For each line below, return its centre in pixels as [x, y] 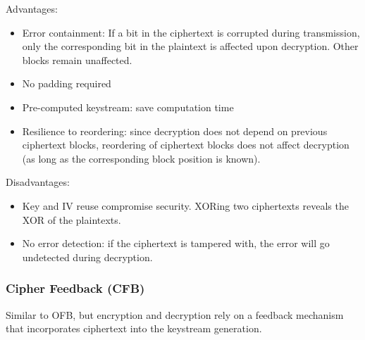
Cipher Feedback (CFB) [75, 288]
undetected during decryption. [87, 257]
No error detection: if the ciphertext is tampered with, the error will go [176, 243]
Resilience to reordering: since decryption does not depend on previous [175, 131]
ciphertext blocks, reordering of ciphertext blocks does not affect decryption [186, 145]
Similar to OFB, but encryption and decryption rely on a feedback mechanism [175, 314]
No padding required [67, 83]
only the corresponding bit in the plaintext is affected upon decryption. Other [190, 46]
